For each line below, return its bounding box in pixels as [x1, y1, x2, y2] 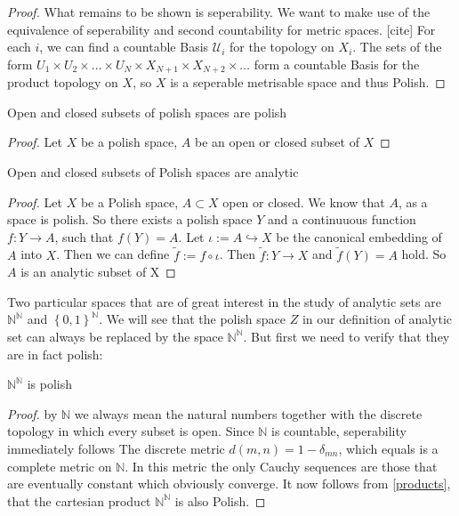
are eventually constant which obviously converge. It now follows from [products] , [7, 474, 451, 493]
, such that [54, 227, 114, 246]
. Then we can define [56, 245, 170, 263]
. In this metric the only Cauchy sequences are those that [125, 456, 438, 475]
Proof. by [7, 404, 58, 423]
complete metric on [7, 456, 112, 475]
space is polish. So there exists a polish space [7, 210, 253, 229]
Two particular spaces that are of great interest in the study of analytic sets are [7, 292, 441, 310]
